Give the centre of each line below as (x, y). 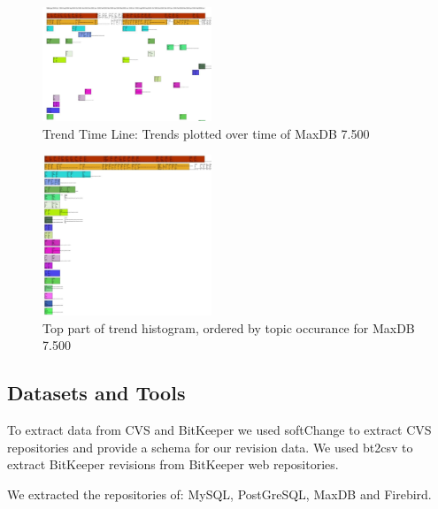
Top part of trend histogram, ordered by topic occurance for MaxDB (229, 327)
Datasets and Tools (96, 393)
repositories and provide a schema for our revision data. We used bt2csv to (210, 447)
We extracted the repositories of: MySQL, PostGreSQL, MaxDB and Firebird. (219, 494)
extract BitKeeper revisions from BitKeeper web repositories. (173, 464)
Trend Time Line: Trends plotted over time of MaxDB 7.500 (206, 133)
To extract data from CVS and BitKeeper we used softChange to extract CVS (219, 429)
